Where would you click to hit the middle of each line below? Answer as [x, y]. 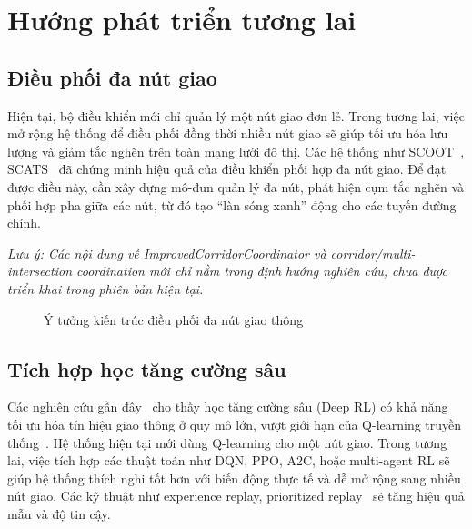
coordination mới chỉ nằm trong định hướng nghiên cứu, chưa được [262, 271]
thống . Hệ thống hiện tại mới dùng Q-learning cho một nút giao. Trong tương [227, 442]
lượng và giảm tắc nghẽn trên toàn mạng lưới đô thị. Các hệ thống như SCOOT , [236, 151]
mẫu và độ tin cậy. [59, 513]
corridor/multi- [373, 253]
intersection [40, 271]
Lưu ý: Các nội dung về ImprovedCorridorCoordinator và [167, 253]
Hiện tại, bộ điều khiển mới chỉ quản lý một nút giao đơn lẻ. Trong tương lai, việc [236, 115]
